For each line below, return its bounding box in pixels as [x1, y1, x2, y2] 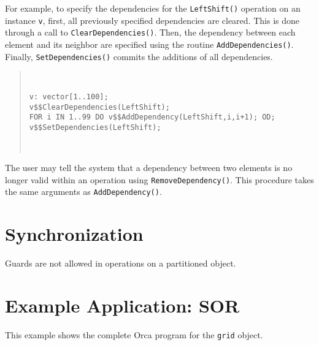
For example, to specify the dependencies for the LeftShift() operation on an [5, 2, 301, 14]
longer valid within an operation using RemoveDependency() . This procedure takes [5, 173, 314, 186]
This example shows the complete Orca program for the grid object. [5, 328, 263, 341]
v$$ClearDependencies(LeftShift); [29, 102, 170, 112]
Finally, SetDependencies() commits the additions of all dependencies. [5, 50, 273, 63]
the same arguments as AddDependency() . [5, 185, 162, 198]
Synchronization [5, 221, 144, 246]
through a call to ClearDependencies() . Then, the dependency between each [5, 26, 296, 39]
